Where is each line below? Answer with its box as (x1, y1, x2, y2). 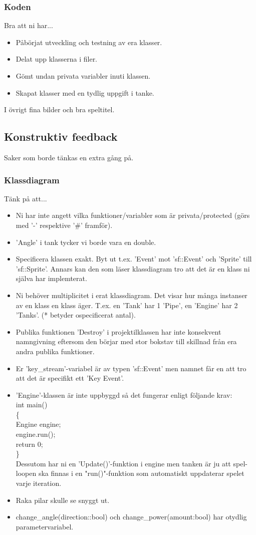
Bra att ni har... (4, 20, 53, 31)
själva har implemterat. (16, 273, 87, 284)
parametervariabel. (16, 521, 74, 531)
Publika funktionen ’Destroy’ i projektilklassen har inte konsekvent (16, 326, 221, 337)
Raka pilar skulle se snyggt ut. (16, 494, 110, 505)
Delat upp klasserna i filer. (16, 54, 98, 64)
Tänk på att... (4, 193, 47, 203)
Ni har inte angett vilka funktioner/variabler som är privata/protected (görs (16, 210, 250, 220)
